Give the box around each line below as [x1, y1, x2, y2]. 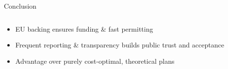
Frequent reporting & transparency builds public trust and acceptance [15, 40, 224, 50]
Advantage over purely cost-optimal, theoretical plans [15, 56, 175, 66]
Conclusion [4, 1, 36, 11]
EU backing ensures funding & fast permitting [15, 23, 153, 34]
